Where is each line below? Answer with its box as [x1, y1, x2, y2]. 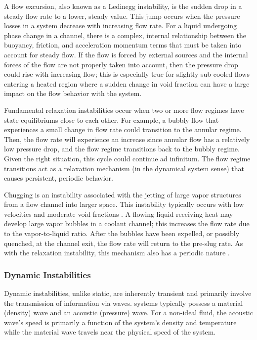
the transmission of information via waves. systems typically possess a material [4, 297, 243, 308]
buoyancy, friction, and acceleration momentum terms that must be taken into [4, 40, 242, 50]
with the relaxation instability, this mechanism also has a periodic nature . [4, 247, 230, 258]
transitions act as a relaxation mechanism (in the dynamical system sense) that [4, 163, 244, 173]
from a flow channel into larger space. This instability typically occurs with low [4, 199, 244, 209]
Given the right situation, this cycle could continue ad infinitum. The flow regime [4, 153, 251, 163]
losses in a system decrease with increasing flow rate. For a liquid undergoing [4, 20, 237, 31]
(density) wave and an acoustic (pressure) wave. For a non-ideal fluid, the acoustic [4, 307, 253, 318]
